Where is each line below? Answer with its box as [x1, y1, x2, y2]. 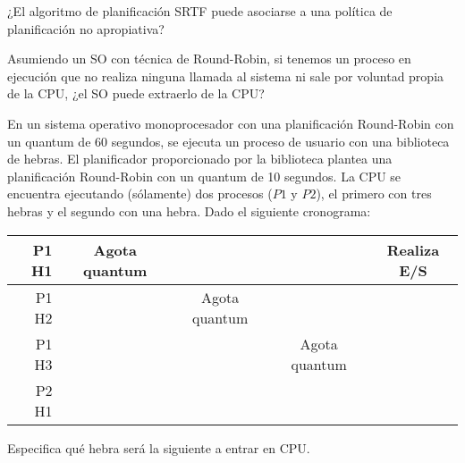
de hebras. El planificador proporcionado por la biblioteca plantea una [7, 149, 393, 168]
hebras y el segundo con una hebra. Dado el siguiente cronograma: [7, 201, 371, 220]
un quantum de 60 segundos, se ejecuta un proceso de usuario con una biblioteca [7, 131, 450, 150]
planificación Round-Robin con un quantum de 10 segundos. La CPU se [7, 166, 402, 185]
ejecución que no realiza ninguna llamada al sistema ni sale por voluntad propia [7, 66, 444, 85]
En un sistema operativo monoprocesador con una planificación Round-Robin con [7, 114, 454, 132]
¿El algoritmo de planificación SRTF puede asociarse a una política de [7, 2, 393, 20]
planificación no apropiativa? [7, 19, 165, 38]
